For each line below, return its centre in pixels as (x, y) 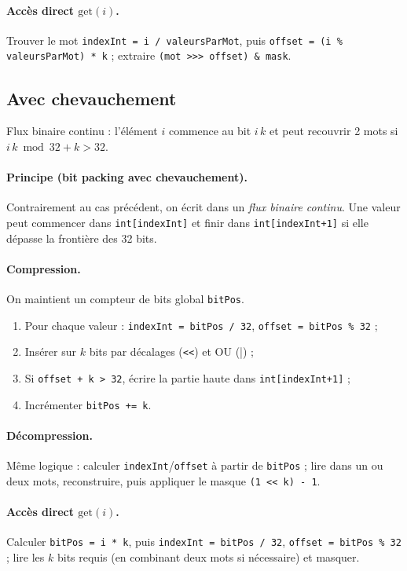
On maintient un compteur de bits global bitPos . (125, 298)
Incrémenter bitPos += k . (88, 404)
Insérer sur (51, 351)
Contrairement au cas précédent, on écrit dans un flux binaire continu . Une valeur (203, 207)
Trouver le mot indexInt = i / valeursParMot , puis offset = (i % (174, 40)
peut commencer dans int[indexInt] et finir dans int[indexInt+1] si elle (187, 222)
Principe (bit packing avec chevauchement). (127, 177)
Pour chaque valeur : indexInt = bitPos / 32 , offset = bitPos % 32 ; (201, 325)
